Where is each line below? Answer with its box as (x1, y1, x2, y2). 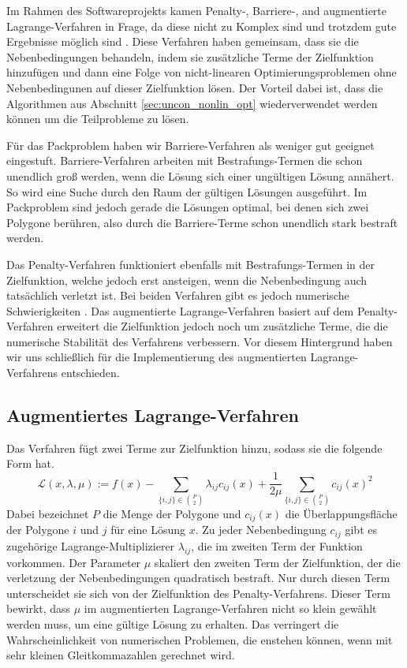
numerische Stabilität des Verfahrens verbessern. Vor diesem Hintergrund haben (6, 333, 393, 349)
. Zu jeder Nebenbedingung (195, 521, 327, 538)
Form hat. (6, 455, 54, 472)
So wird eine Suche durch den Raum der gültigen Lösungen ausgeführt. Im (6, 183, 368, 200)
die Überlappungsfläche (285, 505, 398, 521)
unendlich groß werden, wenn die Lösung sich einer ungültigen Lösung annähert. (6, 167, 394, 184)
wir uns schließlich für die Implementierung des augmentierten (6, 349, 307, 365)
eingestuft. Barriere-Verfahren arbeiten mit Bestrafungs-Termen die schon (6, 152, 363, 169)
